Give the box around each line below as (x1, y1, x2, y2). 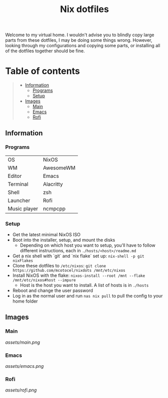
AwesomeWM (43, 164, 75, 171)
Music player (8, 205, 39, 212)
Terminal (8, 180, 29, 187)
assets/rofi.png (5, 387, 37, 393)
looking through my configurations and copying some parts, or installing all (5, 43, 160, 49)
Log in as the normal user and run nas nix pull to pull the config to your (12, 293, 163, 299)
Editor (8, 172, 22, 179)
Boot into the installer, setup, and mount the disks (12, 237, 116, 243)
